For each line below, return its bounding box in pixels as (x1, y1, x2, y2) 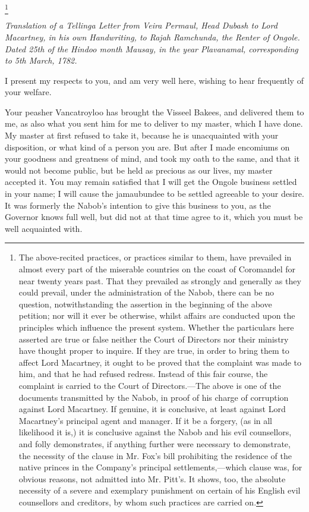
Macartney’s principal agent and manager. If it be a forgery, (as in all (18, 414, 273, 426)
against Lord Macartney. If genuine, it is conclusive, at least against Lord (18, 403, 286, 415)
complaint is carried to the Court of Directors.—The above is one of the (18, 379, 281, 391)
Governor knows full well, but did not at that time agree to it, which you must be (5, 211, 303, 223)
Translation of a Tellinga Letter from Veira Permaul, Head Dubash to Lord (5, 19, 278, 32)
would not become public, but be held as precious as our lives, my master (5, 164, 273, 176)
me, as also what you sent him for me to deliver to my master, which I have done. (5, 117, 303, 130)
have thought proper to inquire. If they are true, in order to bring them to (18, 344, 289, 357)
